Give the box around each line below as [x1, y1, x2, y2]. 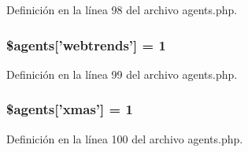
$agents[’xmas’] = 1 [6, 99, 133, 119]
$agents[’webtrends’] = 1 [6, 35, 166, 54]
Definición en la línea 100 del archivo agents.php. [6, 130, 243, 146]
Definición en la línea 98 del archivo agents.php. [6, 2, 238, 17]
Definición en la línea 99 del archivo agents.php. [6, 65, 238, 82]
